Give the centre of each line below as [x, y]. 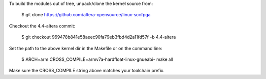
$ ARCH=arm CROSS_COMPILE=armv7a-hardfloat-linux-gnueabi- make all [97, 59]
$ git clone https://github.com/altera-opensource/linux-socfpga [86, 15]
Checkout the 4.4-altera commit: [42, 26]
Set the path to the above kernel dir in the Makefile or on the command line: [86, 48]
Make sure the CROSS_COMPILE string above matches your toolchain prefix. [87, 71]
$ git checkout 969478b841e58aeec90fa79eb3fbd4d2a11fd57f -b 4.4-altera [99, 37]
